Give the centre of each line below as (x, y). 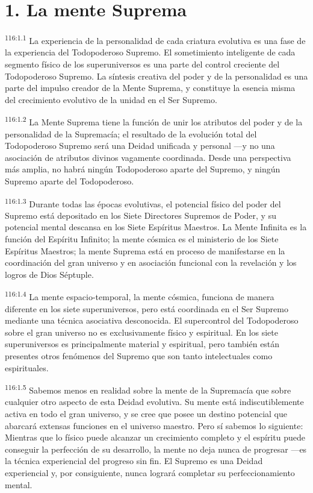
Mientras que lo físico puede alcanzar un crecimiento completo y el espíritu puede (155, 437)
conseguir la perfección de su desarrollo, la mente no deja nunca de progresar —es (156, 449)
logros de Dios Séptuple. (49, 274)
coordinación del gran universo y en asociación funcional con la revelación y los (151, 262)
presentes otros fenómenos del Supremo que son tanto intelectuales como (139, 356)
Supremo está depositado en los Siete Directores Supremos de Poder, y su (141, 215)
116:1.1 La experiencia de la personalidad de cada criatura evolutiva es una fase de (155, 39)
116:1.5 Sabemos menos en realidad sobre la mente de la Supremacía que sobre (148, 389)
